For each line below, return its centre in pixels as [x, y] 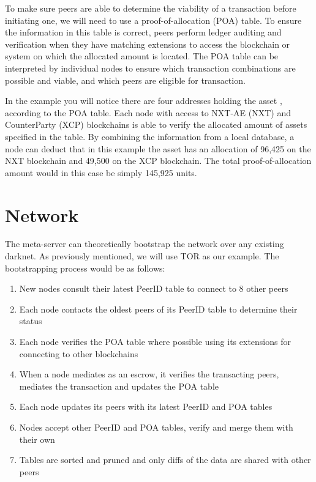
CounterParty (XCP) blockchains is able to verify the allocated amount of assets [156, 124]
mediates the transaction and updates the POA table [119, 386]
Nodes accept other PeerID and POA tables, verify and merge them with [156, 427]
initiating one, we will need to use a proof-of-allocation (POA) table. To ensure [153, 20]
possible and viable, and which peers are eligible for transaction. [125, 80]
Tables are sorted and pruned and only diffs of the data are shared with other [165, 460]
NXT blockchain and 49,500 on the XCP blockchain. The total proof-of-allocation [158, 161]
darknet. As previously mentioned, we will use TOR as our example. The [142, 256]
